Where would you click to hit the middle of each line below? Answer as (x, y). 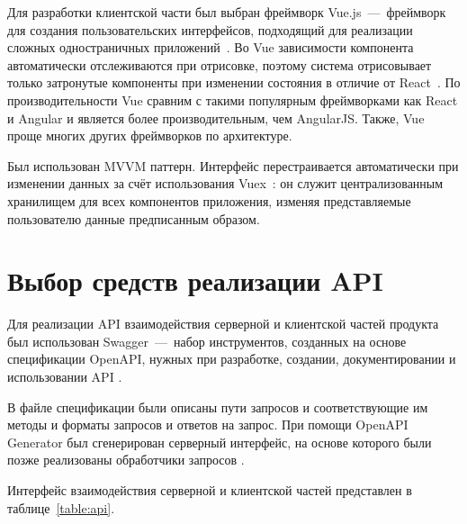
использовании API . (65, 377)
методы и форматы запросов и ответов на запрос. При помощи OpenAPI (208, 425)
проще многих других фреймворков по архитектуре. (150, 136)
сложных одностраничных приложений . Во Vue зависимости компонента (211, 47)
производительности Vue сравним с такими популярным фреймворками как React (233, 99)
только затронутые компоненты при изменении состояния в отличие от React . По (234, 82)
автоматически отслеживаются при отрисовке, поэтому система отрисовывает (220, 64)
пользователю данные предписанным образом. (134, 218)
